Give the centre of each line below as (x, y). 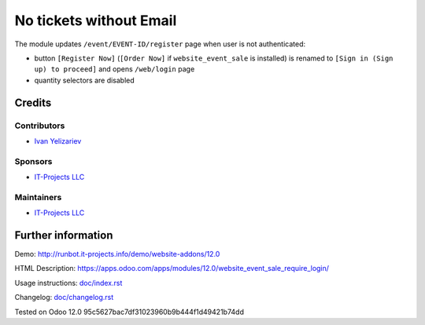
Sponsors (33, 161)
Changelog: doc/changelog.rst (64, 298)
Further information (64, 235)
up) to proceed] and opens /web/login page (115, 69)
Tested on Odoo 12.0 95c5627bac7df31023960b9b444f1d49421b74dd (129, 312)
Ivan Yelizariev (58, 141)
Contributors (40, 126)
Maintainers (38, 197)
